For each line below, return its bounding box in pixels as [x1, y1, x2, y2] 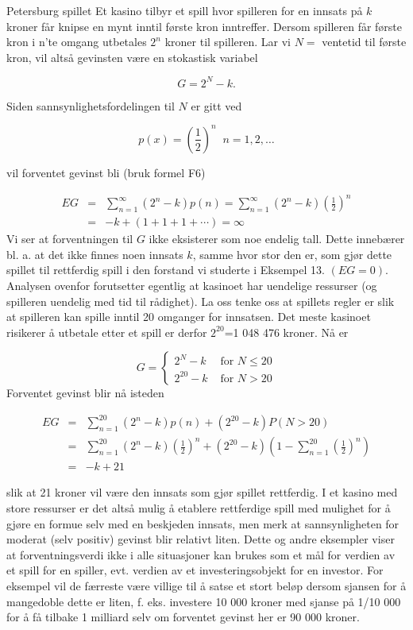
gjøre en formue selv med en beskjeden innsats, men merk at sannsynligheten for [6, 515, 399, 531]
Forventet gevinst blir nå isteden [6, 385, 164, 401]
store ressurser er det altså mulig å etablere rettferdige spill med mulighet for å [6, 500, 391, 516]
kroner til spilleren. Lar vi [164, 33, 291, 50]
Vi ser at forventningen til [6, 230, 133, 247]
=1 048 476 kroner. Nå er [224, 323, 349, 340]
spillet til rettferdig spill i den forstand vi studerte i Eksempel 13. [6, 261, 325, 278]
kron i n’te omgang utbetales [6, 33, 147, 50]
